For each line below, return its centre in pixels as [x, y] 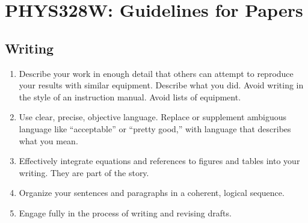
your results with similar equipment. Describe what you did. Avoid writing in [161, 85]
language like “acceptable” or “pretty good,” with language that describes [155, 128]
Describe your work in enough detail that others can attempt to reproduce [156, 73]
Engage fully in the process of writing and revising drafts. [125, 212]
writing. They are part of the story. [84, 172]
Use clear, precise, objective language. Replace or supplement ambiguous [153, 117]
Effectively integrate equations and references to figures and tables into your [159, 161]
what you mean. [48, 140]
